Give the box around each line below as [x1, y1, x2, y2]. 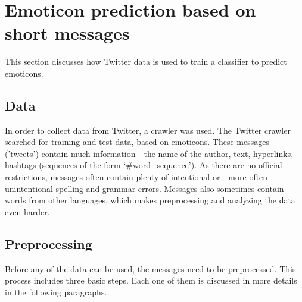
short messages [5, 21, 130, 45]
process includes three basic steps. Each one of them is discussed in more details [5, 274, 297, 287]
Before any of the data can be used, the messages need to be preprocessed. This [5, 262, 296, 275]
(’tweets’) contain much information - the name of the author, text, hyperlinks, [5, 147, 294, 159]
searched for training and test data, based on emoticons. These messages [5, 136, 270, 148]
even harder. [5, 205, 50, 218]
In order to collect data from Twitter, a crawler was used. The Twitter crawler [5, 124, 291, 136]
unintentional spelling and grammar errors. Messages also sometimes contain [5, 182, 284, 194]
